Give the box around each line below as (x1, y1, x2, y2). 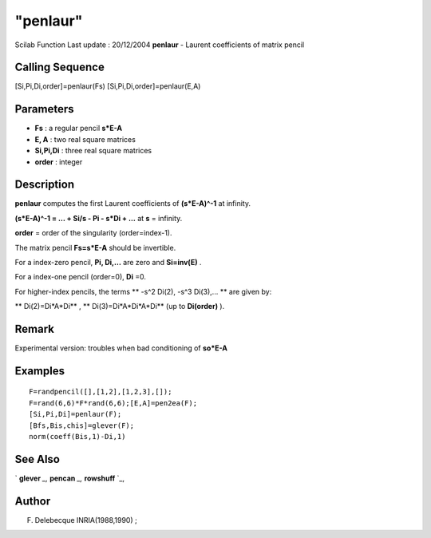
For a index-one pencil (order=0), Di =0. (14, 272, 147, 282)
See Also (14, 452, 60, 466)
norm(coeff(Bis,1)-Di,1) (29, 432, 126, 441)
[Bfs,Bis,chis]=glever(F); (29, 421, 135, 430)
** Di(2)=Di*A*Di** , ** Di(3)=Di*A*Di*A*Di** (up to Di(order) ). (14, 302, 225, 311)
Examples (14, 364, 65, 378)
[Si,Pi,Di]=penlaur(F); (29, 409, 122, 419)
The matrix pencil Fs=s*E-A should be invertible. (14, 243, 176, 252)
